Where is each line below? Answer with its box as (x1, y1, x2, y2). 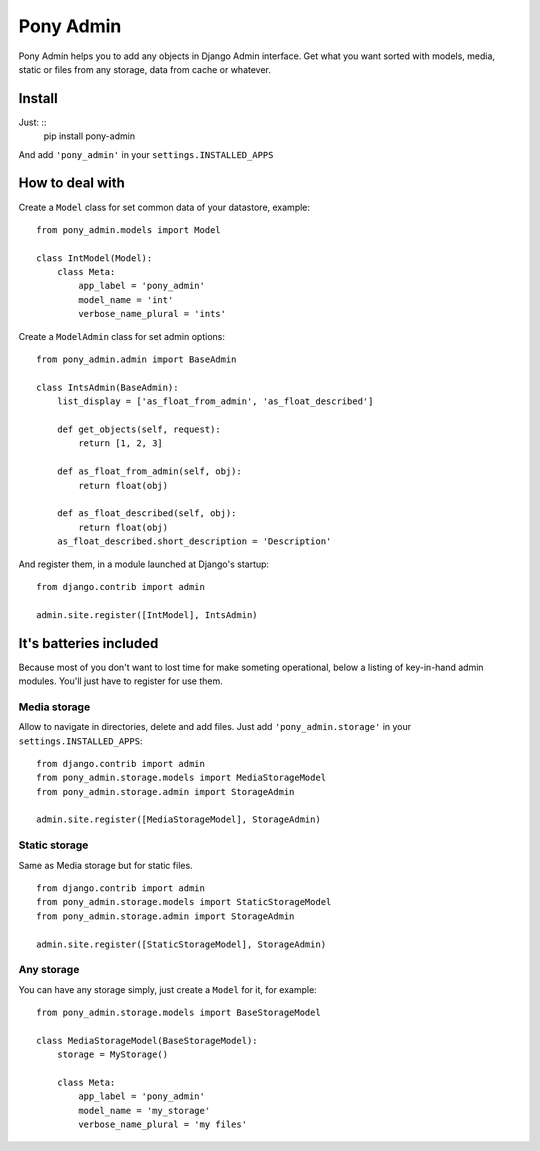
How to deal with (18, 175, 125, 192)
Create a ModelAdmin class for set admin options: (18, 330, 225, 342)
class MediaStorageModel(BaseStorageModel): (36, 1035, 259, 1046)
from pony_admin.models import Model (36, 224, 222, 235)
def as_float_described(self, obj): (56, 508, 237, 519)
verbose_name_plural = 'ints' (78, 308, 227, 320)
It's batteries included (18, 635, 159, 652)
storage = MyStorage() (56, 1049, 169, 1060)
